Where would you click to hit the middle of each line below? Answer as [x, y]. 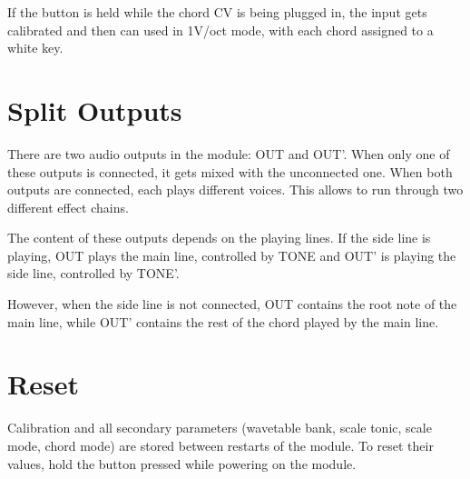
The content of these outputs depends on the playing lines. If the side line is [219, 238]
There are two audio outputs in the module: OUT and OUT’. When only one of [229, 153]
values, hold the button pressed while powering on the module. [182, 463]
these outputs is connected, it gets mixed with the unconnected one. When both [230, 171]
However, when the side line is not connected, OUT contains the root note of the [232, 304]
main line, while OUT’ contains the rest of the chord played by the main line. [223, 321]
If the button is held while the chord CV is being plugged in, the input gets [217, 12]
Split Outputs [95, 110]
